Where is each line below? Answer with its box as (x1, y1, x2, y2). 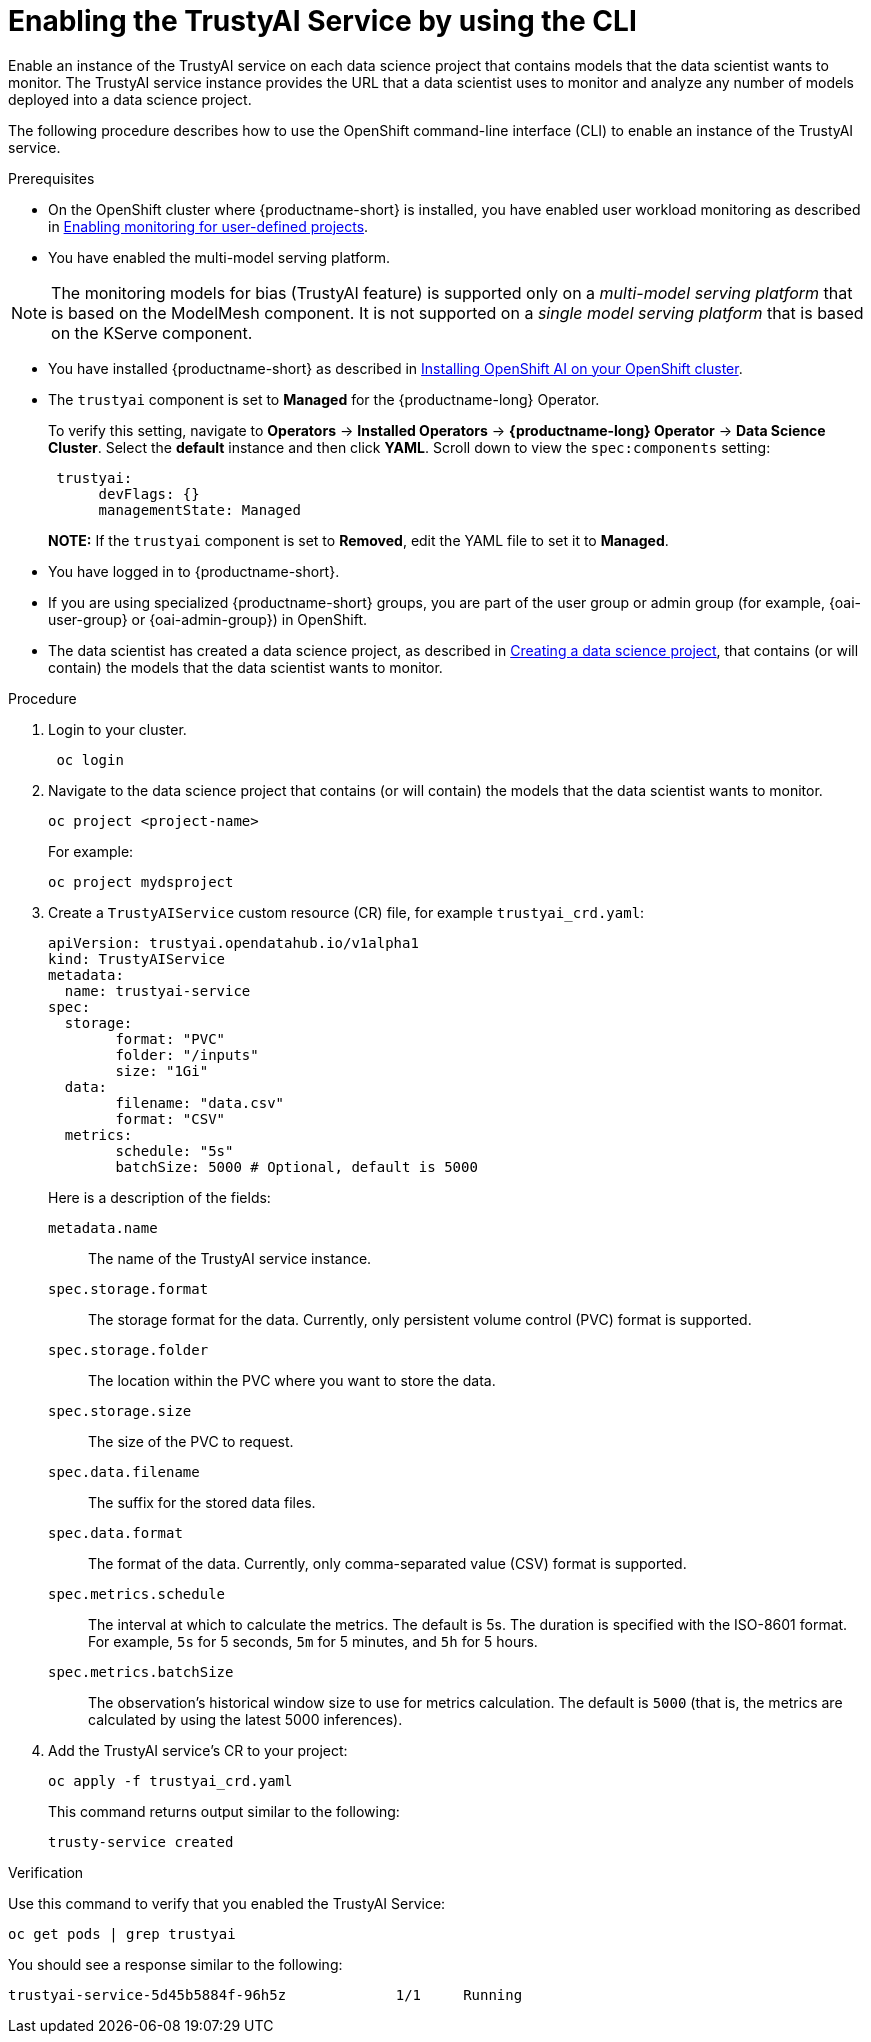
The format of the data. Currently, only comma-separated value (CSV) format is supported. (88, 1554, 687, 1572)
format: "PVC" (115, 1030, 226, 1047)
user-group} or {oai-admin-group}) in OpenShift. (48, 610, 368, 628)
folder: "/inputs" (115, 1046, 259, 1063)
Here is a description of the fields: (48, 1188, 271, 1206)
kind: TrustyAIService (48, 950, 226, 967)
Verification (8, 1863, 84, 1881)
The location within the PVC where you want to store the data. (88, 1371, 496, 1389)
